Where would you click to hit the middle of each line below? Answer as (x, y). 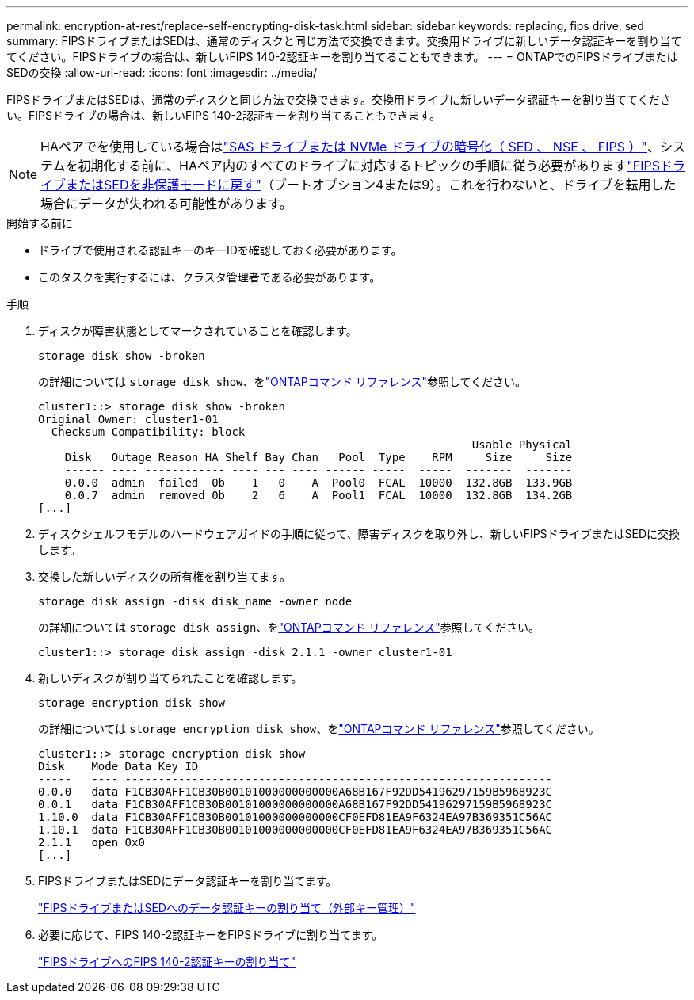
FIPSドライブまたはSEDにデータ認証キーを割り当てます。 (188, 881)
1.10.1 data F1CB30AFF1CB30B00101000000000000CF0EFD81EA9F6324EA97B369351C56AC (296, 830)
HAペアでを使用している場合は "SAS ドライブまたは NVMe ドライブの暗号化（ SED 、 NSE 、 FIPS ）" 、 (350, 147)
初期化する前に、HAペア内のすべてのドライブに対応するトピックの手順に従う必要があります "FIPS (369, 166)
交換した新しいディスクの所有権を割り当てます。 (164, 576)
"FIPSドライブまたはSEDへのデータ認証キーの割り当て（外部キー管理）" (227, 908)
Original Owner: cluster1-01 (128, 419)
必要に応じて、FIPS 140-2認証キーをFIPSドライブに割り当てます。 (211, 935)
